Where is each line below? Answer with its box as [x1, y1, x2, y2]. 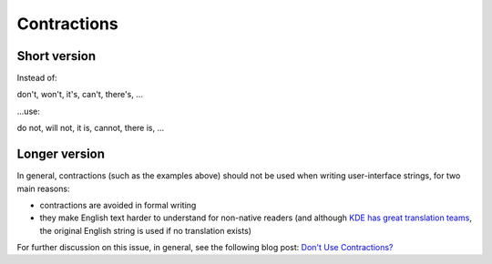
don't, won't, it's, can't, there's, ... [16, 89, 143, 100]
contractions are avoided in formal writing [39, 199, 197, 210]
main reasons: [16, 183, 70, 194]
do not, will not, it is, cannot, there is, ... [16, 123, 165, 134]
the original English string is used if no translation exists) [39, 225, 252, 236]
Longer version [16, 147, 105, 162]
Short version [16, 48, 97, 64]
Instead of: [16, 73, 58, 84]
